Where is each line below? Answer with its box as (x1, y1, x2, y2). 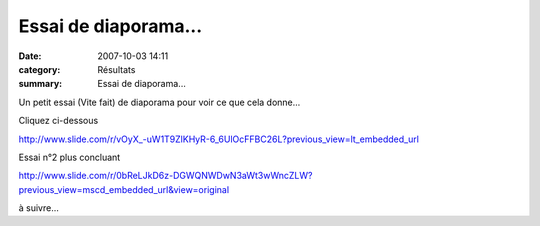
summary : (18, 78, 63, 90)
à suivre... (18, 202, 60, 214)
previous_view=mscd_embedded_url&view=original (18, 183, 230, 195)
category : (18, 63, 61, 75)
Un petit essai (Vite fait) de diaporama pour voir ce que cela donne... (18, 96, 301, 108)
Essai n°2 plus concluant (18, 151, 121, 163)
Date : (18, 50, 42, 62)
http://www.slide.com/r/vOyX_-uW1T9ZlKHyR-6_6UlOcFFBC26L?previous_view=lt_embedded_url (18, 133, 420, 145)
